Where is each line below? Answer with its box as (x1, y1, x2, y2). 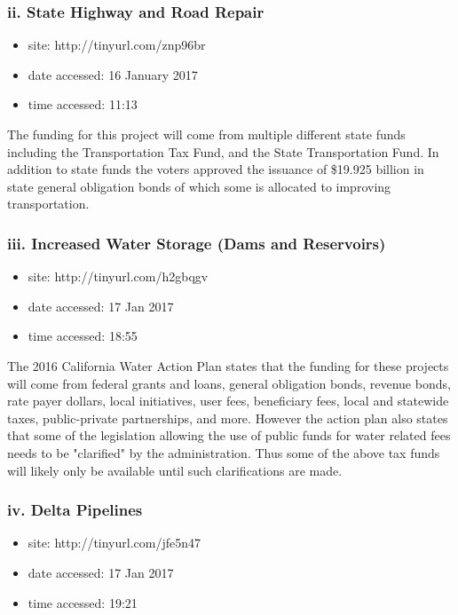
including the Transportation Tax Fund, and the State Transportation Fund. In (7, 142, 439, 161)
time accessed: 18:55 (28, 327, 138, 345)
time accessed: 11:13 (28, 95, 138, 114)
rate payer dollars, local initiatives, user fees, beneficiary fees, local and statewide (7, 391, 449, 410)
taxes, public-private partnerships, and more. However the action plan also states (7, 408, 448, 427)
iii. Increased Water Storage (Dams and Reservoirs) (7, 232, 386, 254)
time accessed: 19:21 (28, 593, 138, 611)
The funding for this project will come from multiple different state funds (7, 125, 406, 143)
